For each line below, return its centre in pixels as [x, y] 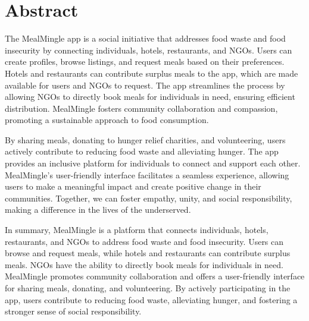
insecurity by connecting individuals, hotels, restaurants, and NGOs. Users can [149, 50]
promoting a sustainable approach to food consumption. [107, 120]
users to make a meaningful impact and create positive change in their [133, 186]
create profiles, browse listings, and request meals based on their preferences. [145, 62]
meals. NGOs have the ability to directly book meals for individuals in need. [144, 264]
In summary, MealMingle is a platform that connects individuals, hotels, [137, 230]
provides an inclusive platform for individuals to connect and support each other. [153, 163]
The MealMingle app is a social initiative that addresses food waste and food [145, 38]
